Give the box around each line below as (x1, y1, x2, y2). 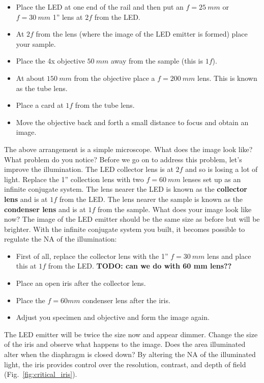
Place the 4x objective (16, 55, 85, 66)
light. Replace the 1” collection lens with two (4, 173, 144, 184)
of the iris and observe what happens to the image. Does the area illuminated (4, 339, 246, 349)
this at (16, 260, 37, 271)
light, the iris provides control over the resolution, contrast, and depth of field (4, 359, 246, 369)
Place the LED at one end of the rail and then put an (16, 2, 184, 12)
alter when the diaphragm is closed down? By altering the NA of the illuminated (4, 349, 256, 360)
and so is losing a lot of (185, 164, 258, 174)
